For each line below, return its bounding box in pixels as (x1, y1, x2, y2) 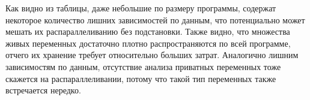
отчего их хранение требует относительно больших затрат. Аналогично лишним (5, 49, 299, 61)
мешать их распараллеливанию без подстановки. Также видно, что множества (5, 25, 290, 38)
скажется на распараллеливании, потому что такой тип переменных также (5, 72, 276, 84)
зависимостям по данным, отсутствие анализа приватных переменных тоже (5, 60, 281, 72)
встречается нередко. (5, 84, 81, 96)
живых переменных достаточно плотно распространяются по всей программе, (5, 37, 291, 49)
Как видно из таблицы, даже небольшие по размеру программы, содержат (5, 2, 276, 14)
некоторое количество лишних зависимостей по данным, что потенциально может (5, 13, 305, 26)
